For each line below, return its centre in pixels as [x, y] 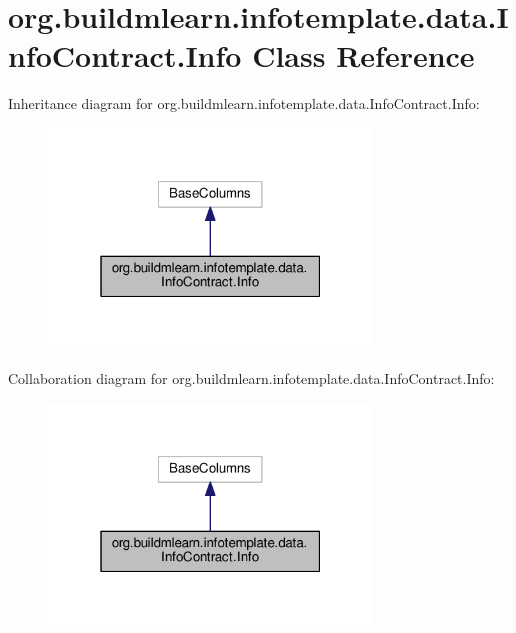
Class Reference [363, 55]
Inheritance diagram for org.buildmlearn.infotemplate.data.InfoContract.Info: [244, 103]
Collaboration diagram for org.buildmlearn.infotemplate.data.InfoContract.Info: [251, 377]
